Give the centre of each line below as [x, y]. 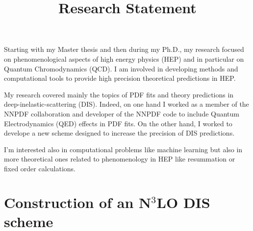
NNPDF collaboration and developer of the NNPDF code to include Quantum [122, 113]
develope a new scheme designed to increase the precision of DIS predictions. [119, 133]
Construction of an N [78, 202]
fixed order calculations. [40, 168]
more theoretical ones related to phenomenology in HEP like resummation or [120, 159]
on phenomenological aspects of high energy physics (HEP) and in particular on [124, 58]
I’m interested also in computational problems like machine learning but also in [123, 149]
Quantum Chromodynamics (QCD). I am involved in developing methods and [121, 68]
